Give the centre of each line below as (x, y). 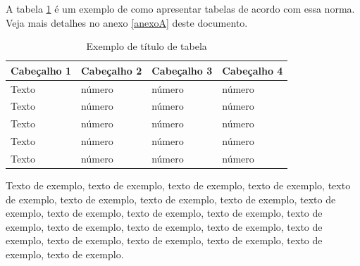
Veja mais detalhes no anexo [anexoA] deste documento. (127, 22)
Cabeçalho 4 (253, 70)
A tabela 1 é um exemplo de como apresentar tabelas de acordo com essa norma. (180, 8)
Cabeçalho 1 (41, 70)
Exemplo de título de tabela (147, 46)
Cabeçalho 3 (182, 70)
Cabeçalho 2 (112, 70)
